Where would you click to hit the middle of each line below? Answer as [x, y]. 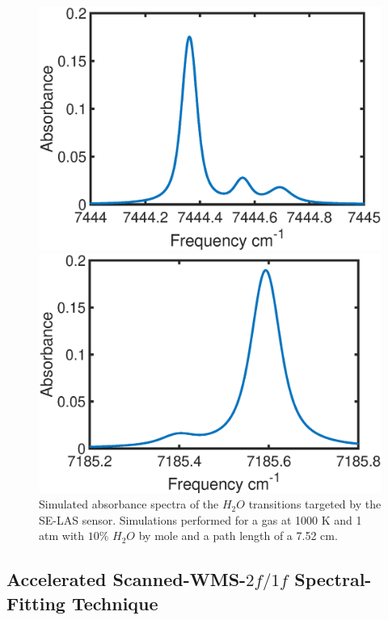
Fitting [36, 603]
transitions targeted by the [315, 504]
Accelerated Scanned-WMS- [127, 579]
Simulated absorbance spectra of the [129, 504]
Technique [115, 603]
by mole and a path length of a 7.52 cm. [238, 536]
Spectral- [333, 579]
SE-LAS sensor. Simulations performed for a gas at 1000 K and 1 [200, 519]
